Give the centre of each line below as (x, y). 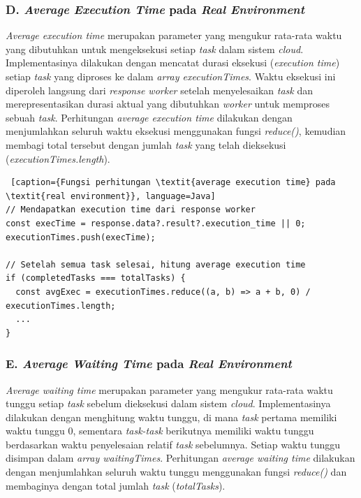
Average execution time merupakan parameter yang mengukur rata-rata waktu (174, 35)
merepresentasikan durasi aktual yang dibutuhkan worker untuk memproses (168, 104)
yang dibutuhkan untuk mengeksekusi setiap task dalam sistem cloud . (155, 49)
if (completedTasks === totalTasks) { (96, 278)
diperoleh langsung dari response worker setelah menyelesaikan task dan (159, 90)
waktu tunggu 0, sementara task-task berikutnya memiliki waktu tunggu (160, 431)
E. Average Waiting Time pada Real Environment (149, 364)
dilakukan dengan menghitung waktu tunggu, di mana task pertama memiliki (171, 417)
